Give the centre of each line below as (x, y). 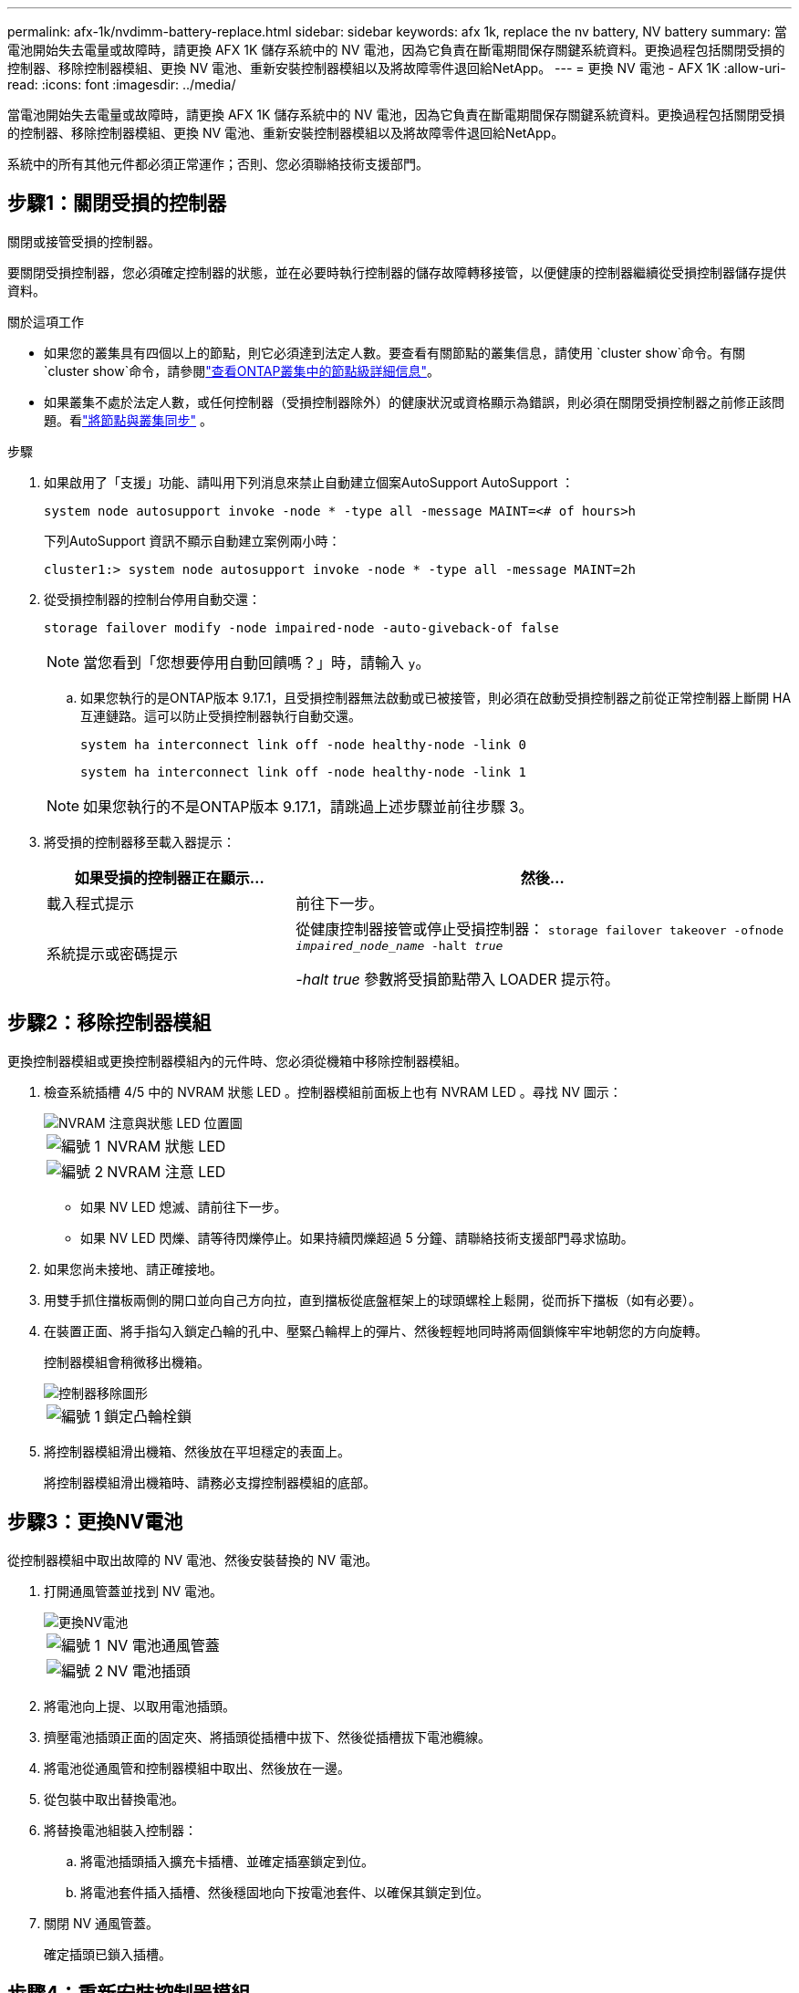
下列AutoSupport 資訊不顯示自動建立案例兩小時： (192, 540)
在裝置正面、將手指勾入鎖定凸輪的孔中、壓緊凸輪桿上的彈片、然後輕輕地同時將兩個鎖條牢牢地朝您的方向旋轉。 (376, 1330)
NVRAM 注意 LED (166, 1171)
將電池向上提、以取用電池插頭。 (140, 1706)
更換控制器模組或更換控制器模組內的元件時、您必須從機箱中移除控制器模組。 (237, 1060)
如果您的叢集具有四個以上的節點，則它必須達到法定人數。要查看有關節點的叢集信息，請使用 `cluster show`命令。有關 (395, 352)
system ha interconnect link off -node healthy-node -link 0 (303, 744)
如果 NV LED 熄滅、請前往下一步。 (184, 1206)
